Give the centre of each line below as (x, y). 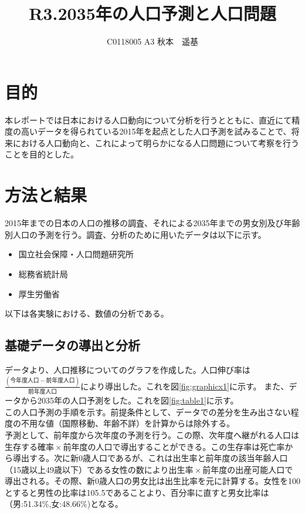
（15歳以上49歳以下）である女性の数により (87, 469)
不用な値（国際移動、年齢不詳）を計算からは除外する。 (128, 423)
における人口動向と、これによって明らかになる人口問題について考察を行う (156, 142)
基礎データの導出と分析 (72, 345)
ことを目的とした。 (42, 154)
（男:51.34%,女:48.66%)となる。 (64, 504)
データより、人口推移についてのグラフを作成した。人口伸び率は (128, 369)
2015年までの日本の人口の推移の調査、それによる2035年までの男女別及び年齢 (152, 223)
